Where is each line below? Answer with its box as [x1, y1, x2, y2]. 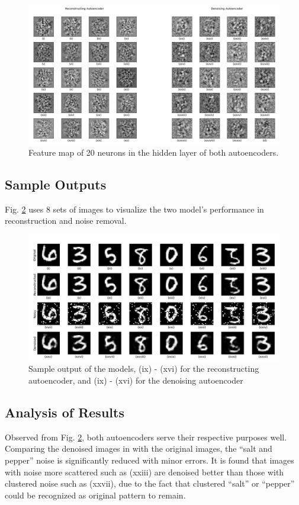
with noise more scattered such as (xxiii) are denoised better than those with [5, 465, 284, 478]
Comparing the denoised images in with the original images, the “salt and [5, 442, 272, 455]
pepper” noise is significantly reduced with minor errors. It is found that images [5, 453, 294, 466]
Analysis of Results [5, 403, 124, 421]
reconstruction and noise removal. [5, 214, 127, 227]
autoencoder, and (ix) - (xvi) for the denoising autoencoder [28, 374, 243, 386]
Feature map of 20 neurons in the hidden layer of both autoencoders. [28, 146, 279, 158]
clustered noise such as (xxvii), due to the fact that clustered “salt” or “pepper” [5, 477, 295, 490]
